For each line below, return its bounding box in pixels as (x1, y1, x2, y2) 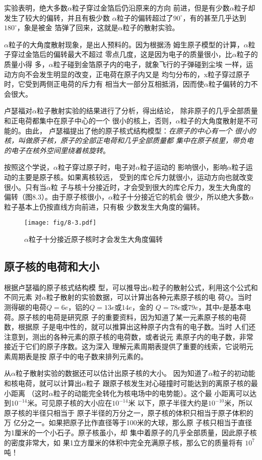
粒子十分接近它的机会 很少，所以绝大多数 (112, 191, 249, 202)
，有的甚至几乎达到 (182, 12, 246, 23)
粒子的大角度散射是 (180, 115, 244, 125)
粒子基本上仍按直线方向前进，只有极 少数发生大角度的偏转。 (4, 201, 204, 212)
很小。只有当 (4, 181, 46, 192)
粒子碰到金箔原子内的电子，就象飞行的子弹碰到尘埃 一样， (53, 58, 246, 69)
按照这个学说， (4, 162, 53, 172)
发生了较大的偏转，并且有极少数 (4, 12, 110, 23)
